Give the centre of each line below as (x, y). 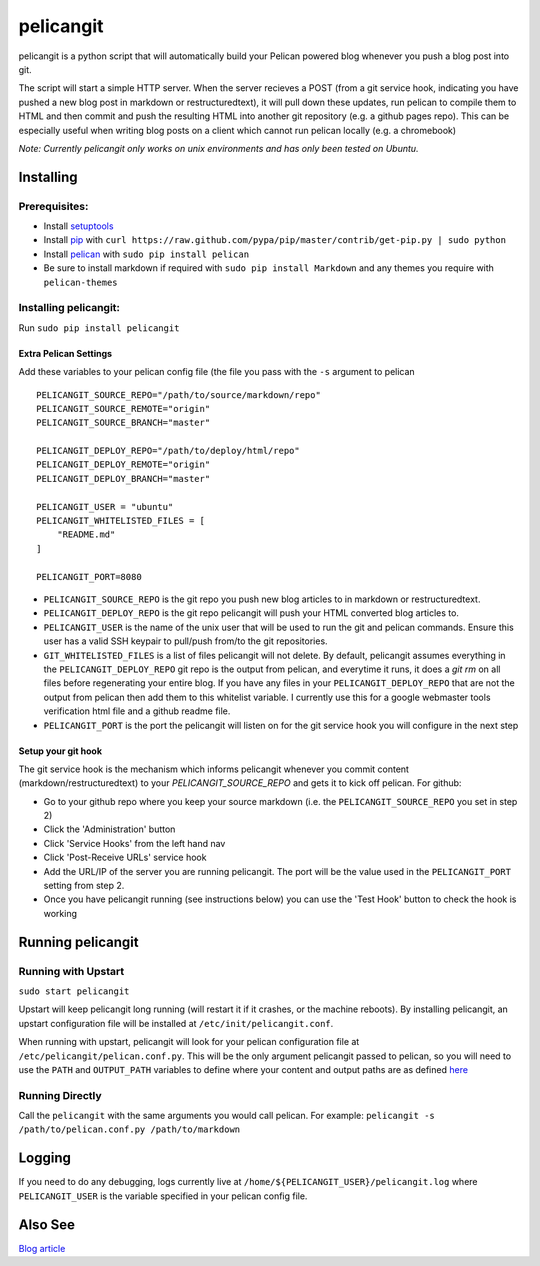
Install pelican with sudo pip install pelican (146, 254)
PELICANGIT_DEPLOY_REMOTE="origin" (123, 464)
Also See (46, 1224)
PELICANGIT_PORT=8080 (89, 576)
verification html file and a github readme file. (137, 711)
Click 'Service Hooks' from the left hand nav (134, 843)
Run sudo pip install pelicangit (99, 327)
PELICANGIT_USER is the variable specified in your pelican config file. (163, 1196)
